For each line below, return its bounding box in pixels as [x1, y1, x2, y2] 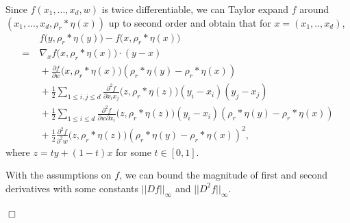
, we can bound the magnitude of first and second [119, 168, 328, 182]
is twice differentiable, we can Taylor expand [101, 2, 288, 16]
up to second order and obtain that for [108, 15, 271, 29]
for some [116, 144, 151, 159]
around [299, 2, 329, 16]
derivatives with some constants [5, 181, 138, 195]
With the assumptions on [5, 168, 112, 182]
